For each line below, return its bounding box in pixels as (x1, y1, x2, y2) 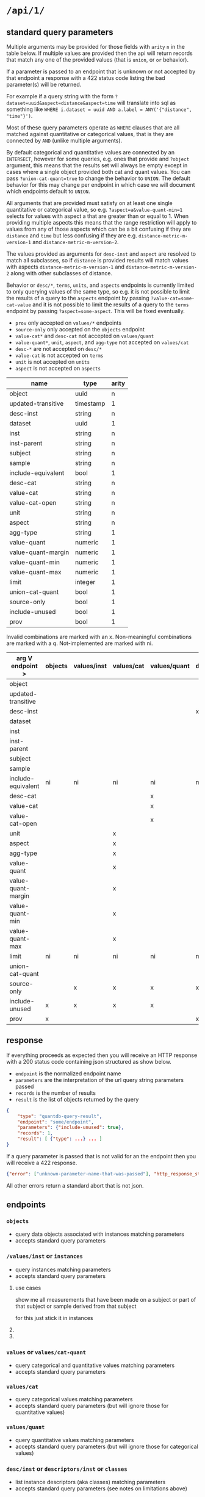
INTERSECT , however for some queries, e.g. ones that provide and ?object (6, 155, 190, 162)
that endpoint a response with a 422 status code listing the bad (6, 74, 166, 81)
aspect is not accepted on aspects (15, 365, 101, 372)
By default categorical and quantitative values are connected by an (6, 149, 175, 156)
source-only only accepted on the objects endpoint (15, 326, 145, 333)
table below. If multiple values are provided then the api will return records (6, 49, 193, 57)
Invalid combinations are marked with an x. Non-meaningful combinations (6, 633, 192, 640)
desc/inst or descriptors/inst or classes (6, 1464, 128, 1473)
